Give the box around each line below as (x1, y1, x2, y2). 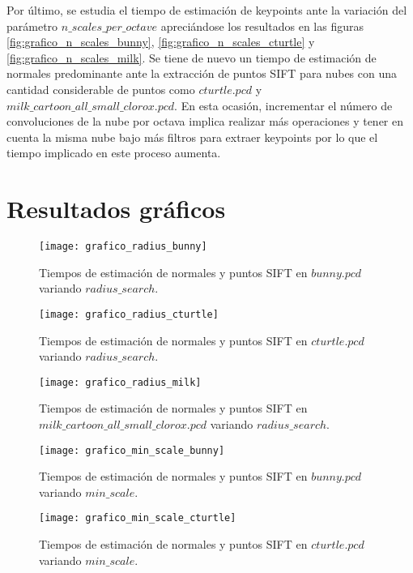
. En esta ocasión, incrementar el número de (174, 96, 393, 113)
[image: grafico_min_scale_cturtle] (39, 512, 236, 524)
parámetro (6, 17, 58, 34)
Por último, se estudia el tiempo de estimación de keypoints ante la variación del (6, 2, 407, 18)
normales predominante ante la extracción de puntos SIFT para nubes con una (6, 65, 398, 82)
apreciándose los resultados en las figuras (160, 17, 364, 34)
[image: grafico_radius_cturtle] (39, 308, 219, 320)
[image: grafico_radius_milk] (39, 376, 202, 388)
